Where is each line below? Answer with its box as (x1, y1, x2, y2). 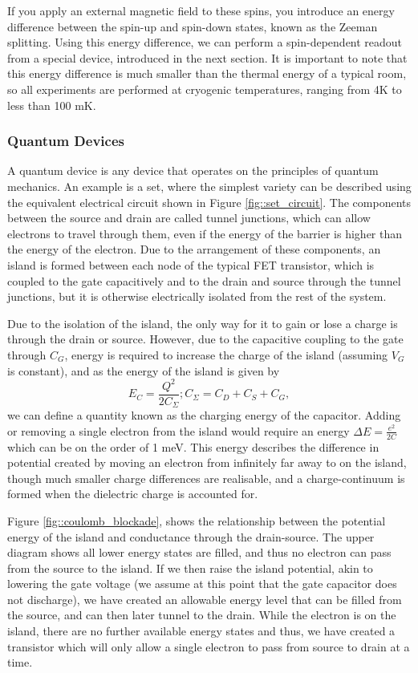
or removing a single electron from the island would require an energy (7, 422, 350, 439)
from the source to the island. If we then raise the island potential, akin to (7, 559, 373, 576)
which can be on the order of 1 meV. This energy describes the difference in (7, 438, 379, 455)
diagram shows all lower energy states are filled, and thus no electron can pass (7, 544, 392, 561)
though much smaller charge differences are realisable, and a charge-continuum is (7, 469, 405, 486)
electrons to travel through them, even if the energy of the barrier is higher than (7, 225, 403, 241)
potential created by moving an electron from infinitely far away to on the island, (7, 454, 407, 471)
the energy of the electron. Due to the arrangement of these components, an (7, 241, 381, 257)
